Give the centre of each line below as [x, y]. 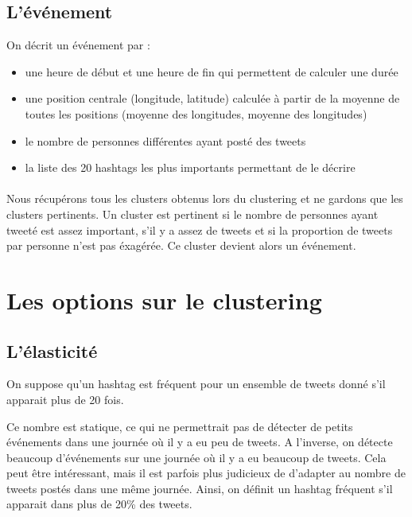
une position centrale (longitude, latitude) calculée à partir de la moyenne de [212, 98]
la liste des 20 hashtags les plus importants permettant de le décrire [190, 167]
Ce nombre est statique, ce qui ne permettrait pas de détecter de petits [180, 426]
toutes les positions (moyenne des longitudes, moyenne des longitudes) [196, 113]
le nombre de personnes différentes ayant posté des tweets [165, 140]
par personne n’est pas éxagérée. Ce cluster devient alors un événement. [181, 245]
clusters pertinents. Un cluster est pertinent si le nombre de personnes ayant [192, 214]
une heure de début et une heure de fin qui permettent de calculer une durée [212, 71]
